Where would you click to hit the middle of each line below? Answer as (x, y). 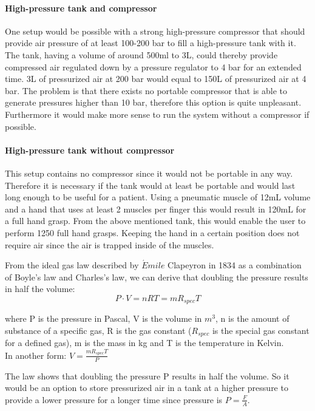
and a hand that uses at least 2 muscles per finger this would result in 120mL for (156, 209)
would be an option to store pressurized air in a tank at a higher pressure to (147, 388)
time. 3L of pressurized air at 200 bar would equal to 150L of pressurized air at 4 (156, 79)
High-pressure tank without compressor (90, 150)
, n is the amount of (252, 318)
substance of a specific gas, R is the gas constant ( (98, 330)
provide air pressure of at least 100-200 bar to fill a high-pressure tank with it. (151, 43)
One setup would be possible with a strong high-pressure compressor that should (155, 31)
